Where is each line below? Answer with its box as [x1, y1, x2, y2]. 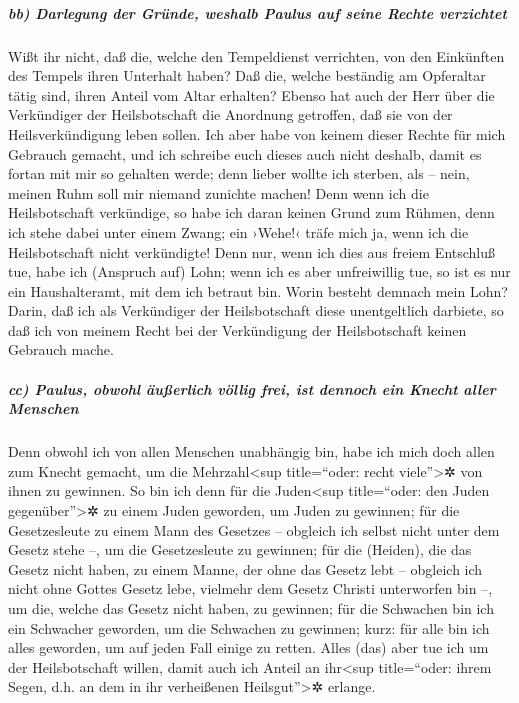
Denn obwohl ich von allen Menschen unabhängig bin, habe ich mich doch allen [8, 441, 495, 462]
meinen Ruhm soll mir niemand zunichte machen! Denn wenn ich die [8, 182, 429, 203]
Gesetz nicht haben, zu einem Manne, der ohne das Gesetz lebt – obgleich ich [8, 558, 483, 579]
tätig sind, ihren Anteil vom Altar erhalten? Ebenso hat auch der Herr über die [8, 84, 495, 105]
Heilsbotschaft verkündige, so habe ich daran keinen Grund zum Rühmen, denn [8, 202, 495, 223]
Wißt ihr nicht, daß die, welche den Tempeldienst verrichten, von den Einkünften [8, 45, 505, 66]
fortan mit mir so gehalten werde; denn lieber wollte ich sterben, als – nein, [8, 163, 470, 184]
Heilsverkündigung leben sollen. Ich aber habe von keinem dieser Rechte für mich [8, 123, 506, 144]
